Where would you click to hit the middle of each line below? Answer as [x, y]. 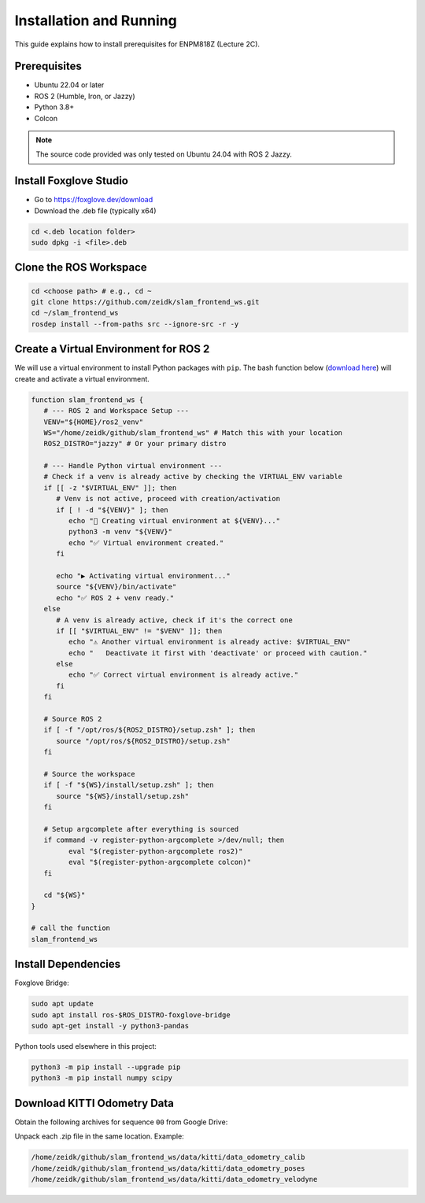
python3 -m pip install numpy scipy [102, 1078]
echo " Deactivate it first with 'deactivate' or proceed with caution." [218, 653]
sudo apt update [63, 1004]
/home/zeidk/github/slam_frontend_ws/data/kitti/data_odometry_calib [168, 1157]
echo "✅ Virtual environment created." [146, 542]
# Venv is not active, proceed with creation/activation [168, 499]
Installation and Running [96, 20]
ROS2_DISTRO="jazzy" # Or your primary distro [135, 444]
